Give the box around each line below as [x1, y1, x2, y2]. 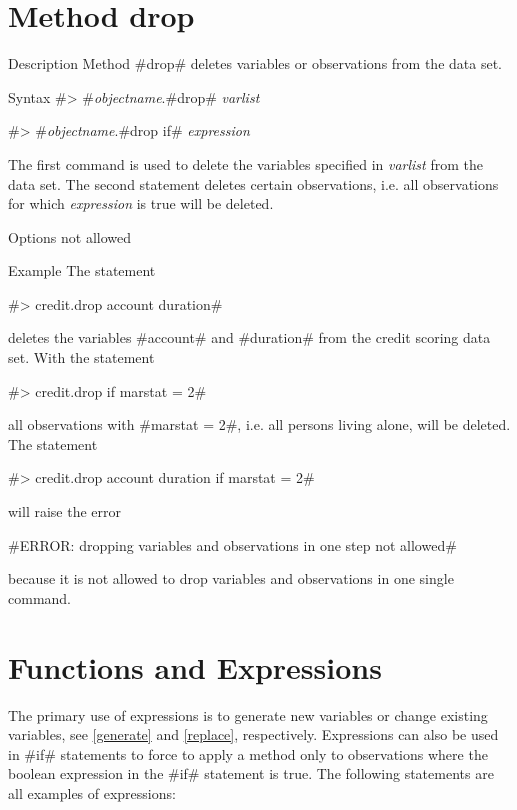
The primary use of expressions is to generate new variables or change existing [8, 704, 488, 725]
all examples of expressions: [8, 782, 176, 803]
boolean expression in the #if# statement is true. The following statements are [8, 763, 494, 784]
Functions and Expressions [8, 646, 382, 687]
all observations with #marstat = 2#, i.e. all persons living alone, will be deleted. [8, 414, 511, 435]
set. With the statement [8, 347, 155, 368]
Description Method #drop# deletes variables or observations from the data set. [8, 53, 502, 74]
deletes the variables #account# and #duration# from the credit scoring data [8, 327, 491, 348]
